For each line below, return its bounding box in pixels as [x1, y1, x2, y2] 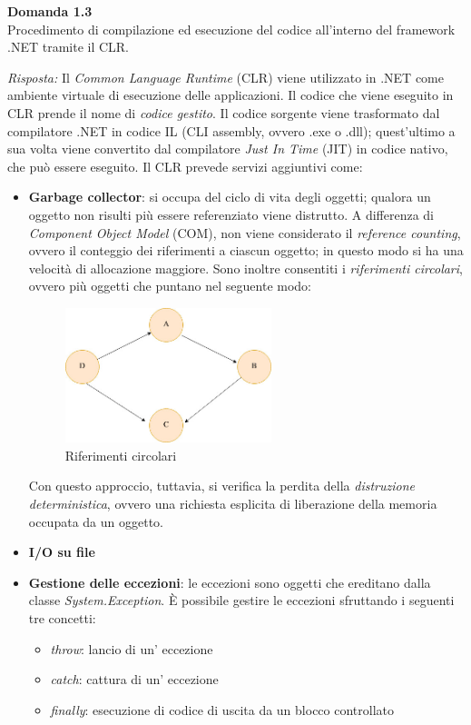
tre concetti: [28, 608, 96, 627]
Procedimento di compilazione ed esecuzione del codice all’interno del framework [7, 19, 456, 38]
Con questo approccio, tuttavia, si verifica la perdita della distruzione [28, 476, 416, 495]
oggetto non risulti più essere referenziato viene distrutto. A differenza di [28, 204, 435, 223]
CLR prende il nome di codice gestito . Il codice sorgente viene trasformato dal [7, 103, 440, 122]
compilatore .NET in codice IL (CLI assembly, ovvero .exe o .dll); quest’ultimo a [7, 121, 456, 140]
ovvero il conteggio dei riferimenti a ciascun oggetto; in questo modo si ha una [28, 241, 464, 260]
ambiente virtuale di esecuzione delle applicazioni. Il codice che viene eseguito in [7, 85, 454, 104]
